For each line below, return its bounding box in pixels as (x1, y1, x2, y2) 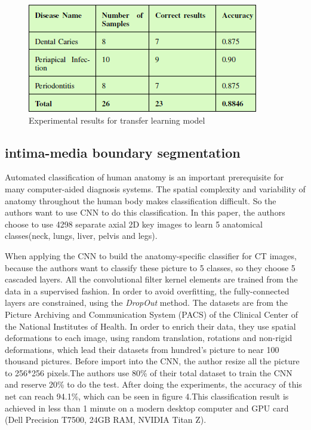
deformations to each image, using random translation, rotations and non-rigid (5, 331, 292, 344)
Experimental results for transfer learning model (29, 113, 205, 126)
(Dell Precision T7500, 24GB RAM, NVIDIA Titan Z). (5, 413, 207, 426)
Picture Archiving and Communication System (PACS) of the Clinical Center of (5, 308, 298, 320)
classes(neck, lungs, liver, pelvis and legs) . (5, 229, 158, 242)
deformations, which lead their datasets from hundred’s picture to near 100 (5, 343, 279, 355)
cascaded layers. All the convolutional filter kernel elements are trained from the (5, 273, 298, 285)
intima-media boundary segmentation (5, 143, 241, 161)
